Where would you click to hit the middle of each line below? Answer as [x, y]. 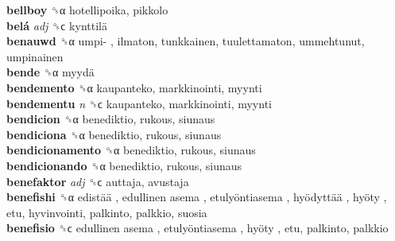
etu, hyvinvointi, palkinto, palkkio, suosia [107, 212]
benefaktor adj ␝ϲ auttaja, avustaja [98, 181]
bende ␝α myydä [50, 72]
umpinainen [35, 56]
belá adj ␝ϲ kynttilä [57, 25]
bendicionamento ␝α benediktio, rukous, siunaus [131, 150]
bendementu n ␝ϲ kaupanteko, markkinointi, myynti [139, 103]
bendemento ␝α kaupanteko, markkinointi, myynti [134, 87]
